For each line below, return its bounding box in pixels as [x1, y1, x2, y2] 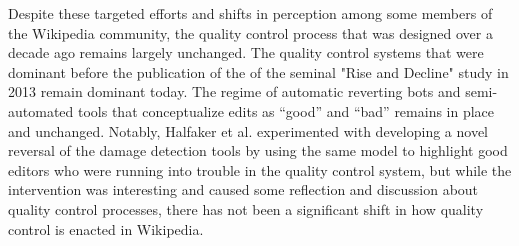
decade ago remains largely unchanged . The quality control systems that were [8, 42, 484, 63]
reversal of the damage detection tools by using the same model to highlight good [8, 140, 508, 161]
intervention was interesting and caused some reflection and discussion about [8, 179, 479, 200]
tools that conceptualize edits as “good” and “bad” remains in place [77, 100, 495, 121]
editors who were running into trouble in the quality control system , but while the [8, 159, 512, 180]
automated [8, 100, 74, 121]
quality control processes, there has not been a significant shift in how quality [8, 198, 484, 219]
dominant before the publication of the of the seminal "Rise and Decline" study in [8, 61, 509, 82]
